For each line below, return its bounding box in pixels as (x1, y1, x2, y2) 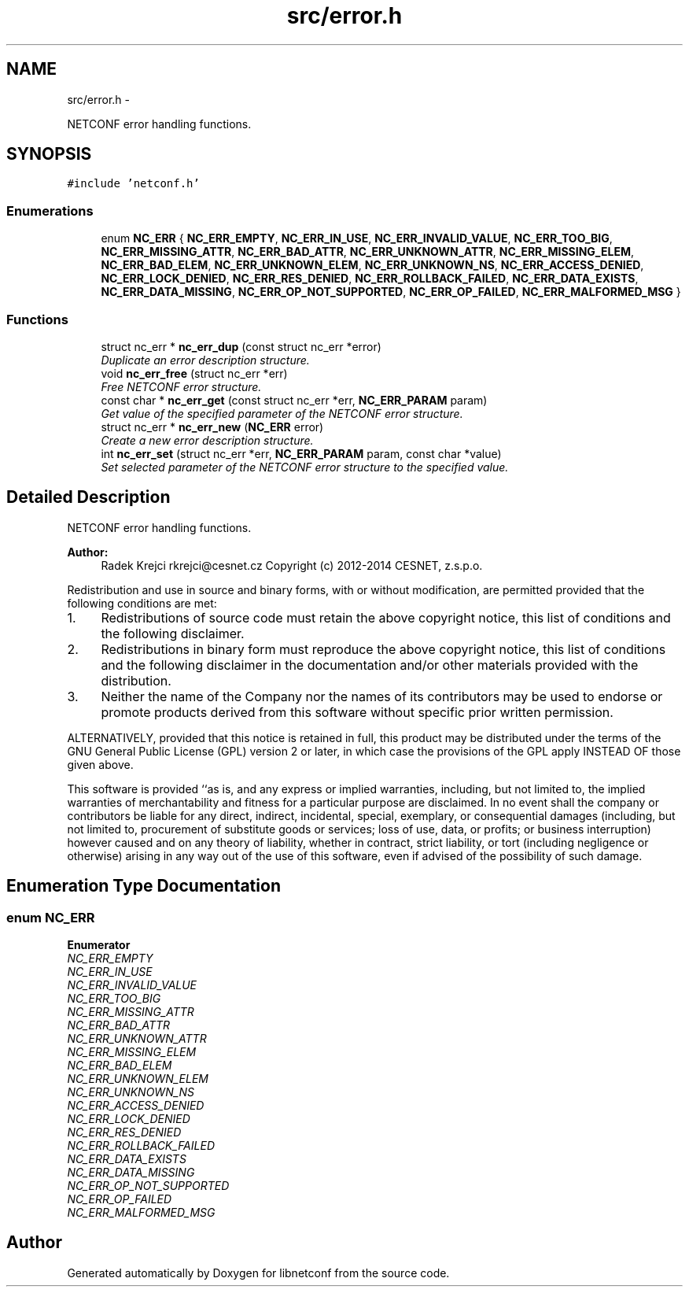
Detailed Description (6, 487, 171, 508)
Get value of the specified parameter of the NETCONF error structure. (101, 406, 463, 420)
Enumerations (6, 202, 94, 219)
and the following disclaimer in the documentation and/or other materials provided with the (101, 656, 639, 673)
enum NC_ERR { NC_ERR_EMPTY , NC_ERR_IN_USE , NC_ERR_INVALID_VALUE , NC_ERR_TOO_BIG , (101, 231, 613, 246)
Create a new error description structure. (101, 433, 314, 447)
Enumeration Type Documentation (6, 876, 281, 896)
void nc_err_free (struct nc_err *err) (101, 366, 288, 380)
